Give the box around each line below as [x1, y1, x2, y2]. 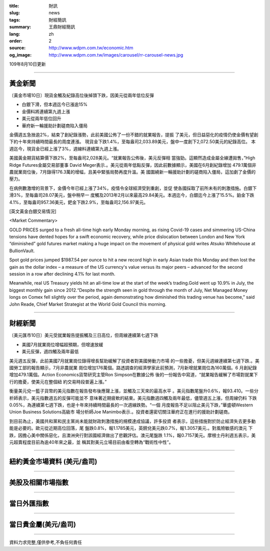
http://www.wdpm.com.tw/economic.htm [48, 45, 133, 51]
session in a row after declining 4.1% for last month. [9, 271, 115, 277]
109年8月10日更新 [9, 61, 46, 67]
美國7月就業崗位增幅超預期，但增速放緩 [21, 341, 103, 347]
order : [9, 38, 22, 44]
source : [9, 45, 26, 51]
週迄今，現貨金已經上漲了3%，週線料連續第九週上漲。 [9, 146, 122, 152]
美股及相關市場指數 [9, 478, 68, 486]
